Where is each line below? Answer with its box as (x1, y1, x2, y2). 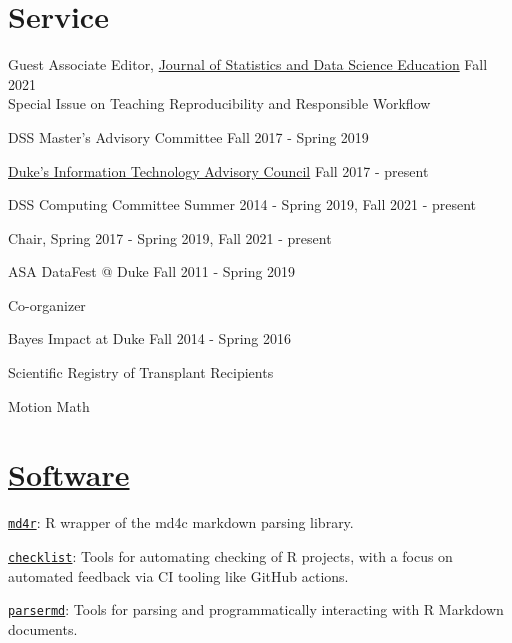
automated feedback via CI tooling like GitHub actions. (8, 565, 349, 586)
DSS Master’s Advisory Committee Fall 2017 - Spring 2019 (8, 126, 369, 147)
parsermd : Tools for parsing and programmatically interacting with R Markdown (8, 599, 504, 620)
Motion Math (8, 395, 90, 416)
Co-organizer (8, 294, 86, 315)
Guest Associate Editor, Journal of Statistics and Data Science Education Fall (8, 54, 488, 75)
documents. (8, 618, 78, 639)
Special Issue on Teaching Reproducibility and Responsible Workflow (8, 93, 431, 114)
